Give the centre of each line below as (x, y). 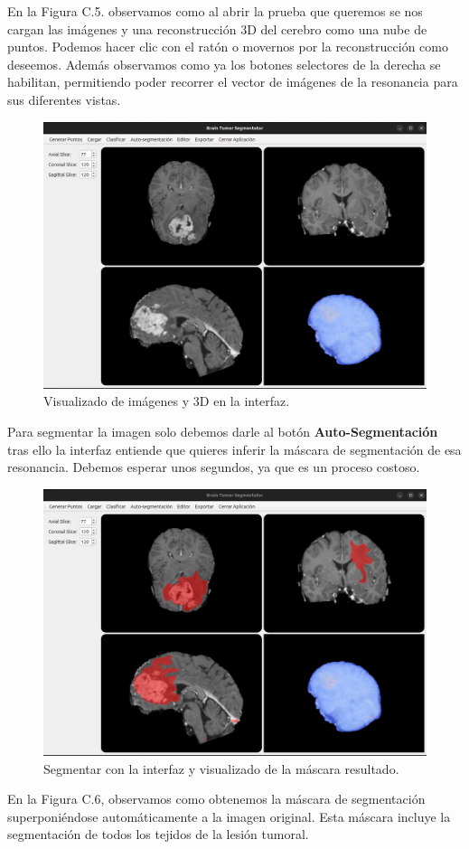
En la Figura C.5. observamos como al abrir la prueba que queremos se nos (215, 11)
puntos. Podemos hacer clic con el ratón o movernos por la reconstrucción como (228, 47)
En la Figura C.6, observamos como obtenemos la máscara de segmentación (216, 799)
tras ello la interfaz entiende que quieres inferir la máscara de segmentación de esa (234, 449)
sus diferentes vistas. (64, 99)
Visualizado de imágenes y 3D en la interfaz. (167, 401)
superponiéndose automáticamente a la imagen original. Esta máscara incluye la (229, 816)
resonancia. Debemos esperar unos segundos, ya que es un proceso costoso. (214, 467)
